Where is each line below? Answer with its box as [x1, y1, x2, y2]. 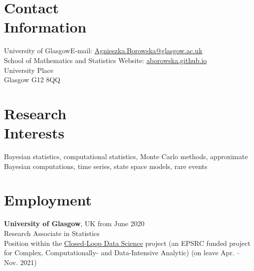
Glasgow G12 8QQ [4, 74, 61, 85]
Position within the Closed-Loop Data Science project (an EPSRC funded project [4, 237, 251, 248]
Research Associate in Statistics [4, 228, 100, 238]
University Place [4, 65, 54, 75]
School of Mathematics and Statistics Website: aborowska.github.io [4, 55, 207, 65]
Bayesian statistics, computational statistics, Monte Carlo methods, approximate [4, 151, 248, 161]
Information [4, 17, 87, 37]
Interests [4, 123, 65, 143]
